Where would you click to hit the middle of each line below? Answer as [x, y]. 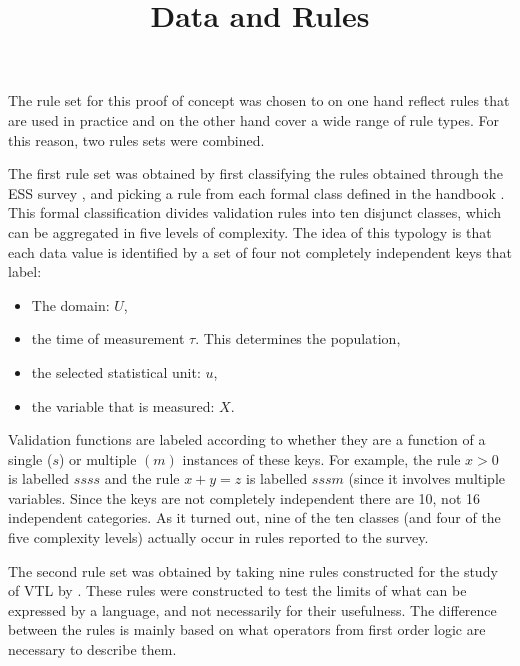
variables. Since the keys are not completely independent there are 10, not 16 [244, 497]
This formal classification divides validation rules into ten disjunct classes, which [255, 212]
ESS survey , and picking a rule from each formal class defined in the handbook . [256, 192]
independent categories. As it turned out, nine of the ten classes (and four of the [254, 517]
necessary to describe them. [92, 649]
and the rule [142, 478]
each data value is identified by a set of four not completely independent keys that [260, 251]
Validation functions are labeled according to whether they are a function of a [247, 439]
